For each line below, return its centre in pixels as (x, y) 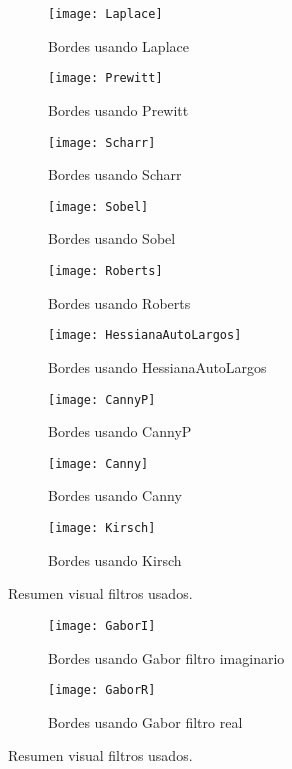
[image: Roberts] (105, 271)
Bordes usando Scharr (115, 174)
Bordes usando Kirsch (115, 559)
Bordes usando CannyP (120, 431)
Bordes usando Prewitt (118, 109)
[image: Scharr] (102, 142)
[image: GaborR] (102, 690)
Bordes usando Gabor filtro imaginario (166, 657)
